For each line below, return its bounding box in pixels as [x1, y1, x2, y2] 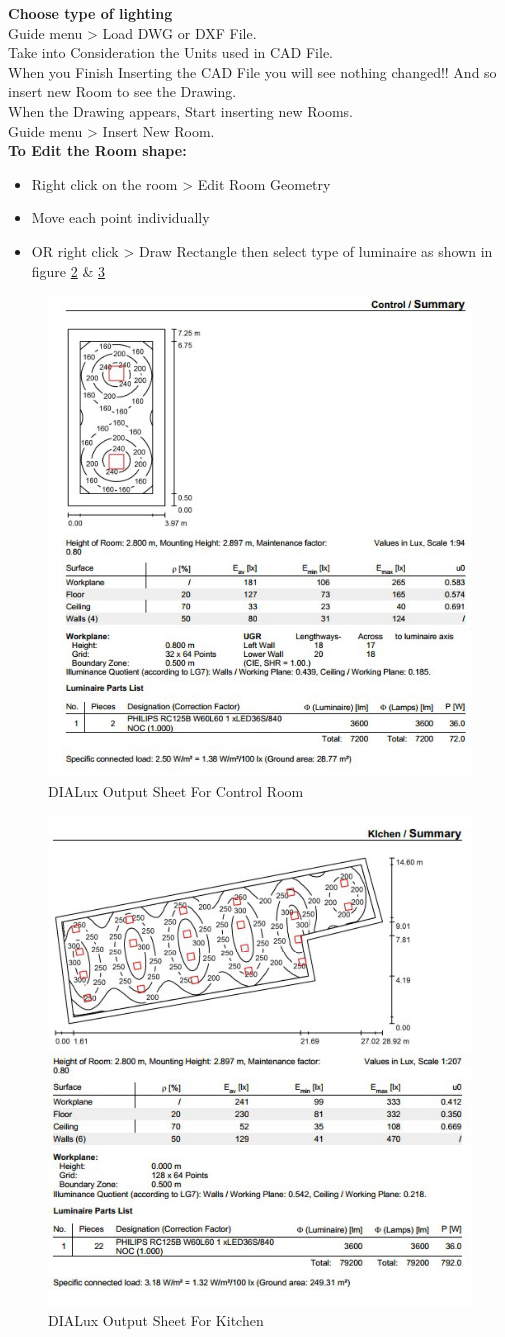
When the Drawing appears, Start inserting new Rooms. [8, 100, 353, 121]
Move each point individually [31, 207, 210, 228]
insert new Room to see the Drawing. [8, 81, 237, 102]
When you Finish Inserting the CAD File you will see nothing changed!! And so [8, 61, 497, 82]
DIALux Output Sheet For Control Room [48, 780, 304, 801]
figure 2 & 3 [31, 260, 105, 281]
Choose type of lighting [8, 3, 173, 23]
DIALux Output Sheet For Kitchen [48, 1309, 264, 1330]
